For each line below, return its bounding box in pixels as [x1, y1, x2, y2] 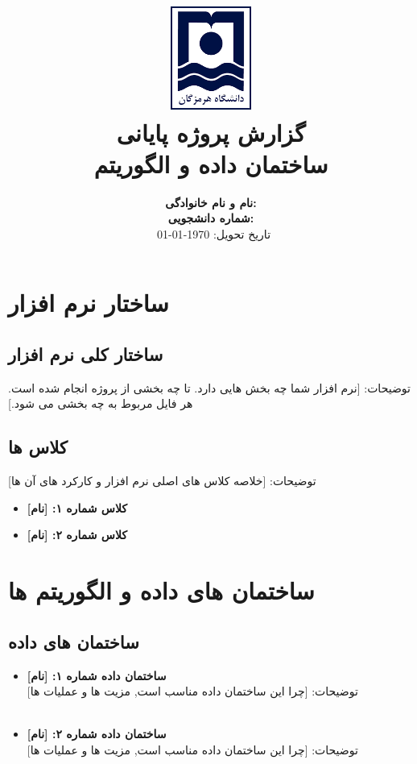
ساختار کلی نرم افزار [8, 342, 163, 366]
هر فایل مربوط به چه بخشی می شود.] [8, 395, 193, 412]
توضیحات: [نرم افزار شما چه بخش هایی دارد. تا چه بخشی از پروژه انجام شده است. [8, 379, 411, 396]
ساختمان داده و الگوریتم [93, 147, 328, 180]
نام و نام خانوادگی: [165, 193, 257, 210]
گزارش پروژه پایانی [116, 115, 306, 148]
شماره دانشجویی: [167, 210, 254, 226]
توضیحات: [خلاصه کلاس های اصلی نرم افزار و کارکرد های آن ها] [8, 472, 316, 489]
